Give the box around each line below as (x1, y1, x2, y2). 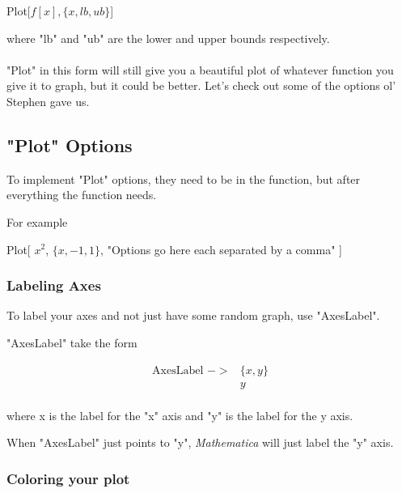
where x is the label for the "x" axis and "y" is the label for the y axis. (6, 406, 353, 423)
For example (6, 213, 68, 230)
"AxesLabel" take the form (6, 334, 138, 351)
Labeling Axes (6, 275, 101, 295)
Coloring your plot (6, 468, 130, 488)
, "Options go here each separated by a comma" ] (100, 240, 342, 257)
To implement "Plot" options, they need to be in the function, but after (6, 170, 361, 187)
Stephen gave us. (6, 92, 90, 109)
